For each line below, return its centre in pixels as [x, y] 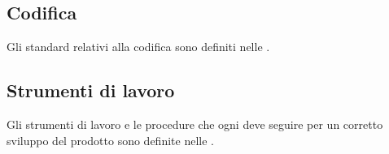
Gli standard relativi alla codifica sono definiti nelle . [138, 47]
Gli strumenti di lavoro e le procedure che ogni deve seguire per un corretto [195, 124]
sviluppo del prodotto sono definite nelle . [110, 140]
